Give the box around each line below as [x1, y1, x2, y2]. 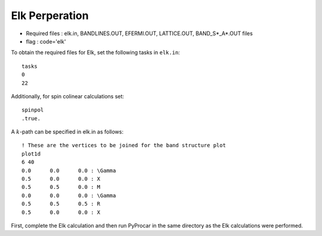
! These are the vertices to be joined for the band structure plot [21, 142, 226, 149]
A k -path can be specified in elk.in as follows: [11, 128, 123, 135]
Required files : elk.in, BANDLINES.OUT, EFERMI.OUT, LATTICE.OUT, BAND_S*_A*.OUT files [26, 30, 253, 37]
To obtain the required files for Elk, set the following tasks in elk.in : [11, 49, 180, 56]
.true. [21, 115, 41, 122]
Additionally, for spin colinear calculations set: [11, 92, 125, 100]
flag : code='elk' [26, 38, 66, 45]
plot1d [21, 150, 41, 157]
